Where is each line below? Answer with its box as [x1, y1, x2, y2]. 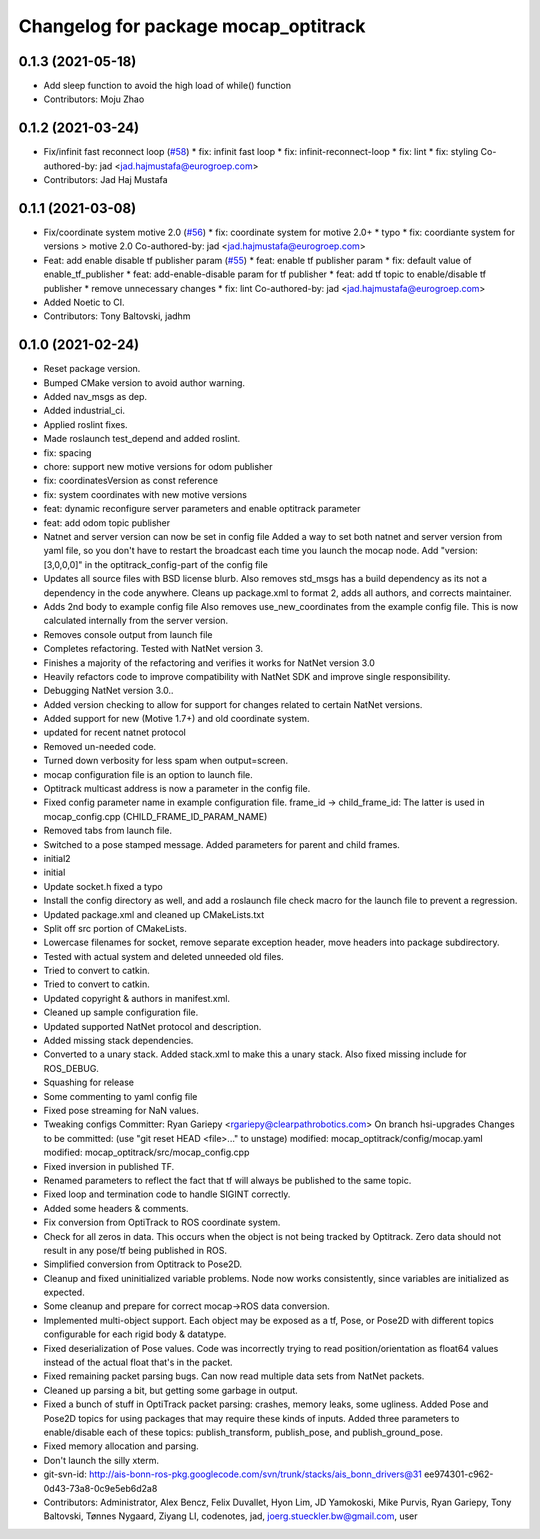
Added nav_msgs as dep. [43, 391, 148, 403]
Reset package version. [43, 363, 141, 375]
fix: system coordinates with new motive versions [43, 488, 247, 500]
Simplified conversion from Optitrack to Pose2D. [43, 1258, 243, 1270]
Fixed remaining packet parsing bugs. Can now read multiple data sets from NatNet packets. [43, 1370, 425, 1382]
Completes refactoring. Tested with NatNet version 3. [43, 643, 264, 655]
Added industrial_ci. [43, 405, 125, 417]
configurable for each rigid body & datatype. [43, 1328, 227, 1340]
